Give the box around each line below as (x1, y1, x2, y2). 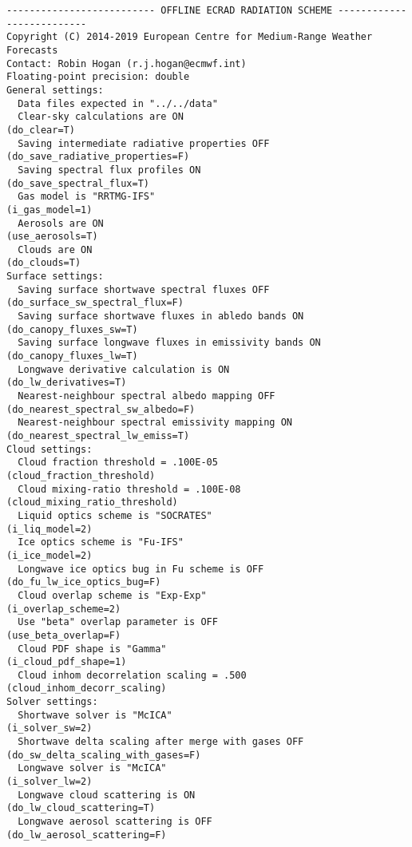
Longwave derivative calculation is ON (18, 363, 230, 375)
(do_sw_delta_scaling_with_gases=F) (6, 749, 201, 761)
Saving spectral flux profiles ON (18, 164, 201, 176)
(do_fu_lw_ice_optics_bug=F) (6, 576, 161, 588)
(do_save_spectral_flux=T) (6, 177, 149, 189)
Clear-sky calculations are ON (18, 111, 184, 123)
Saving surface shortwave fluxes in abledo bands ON (18, 311, 304, 323)
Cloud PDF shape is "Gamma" (18, 643, 167, 655)
